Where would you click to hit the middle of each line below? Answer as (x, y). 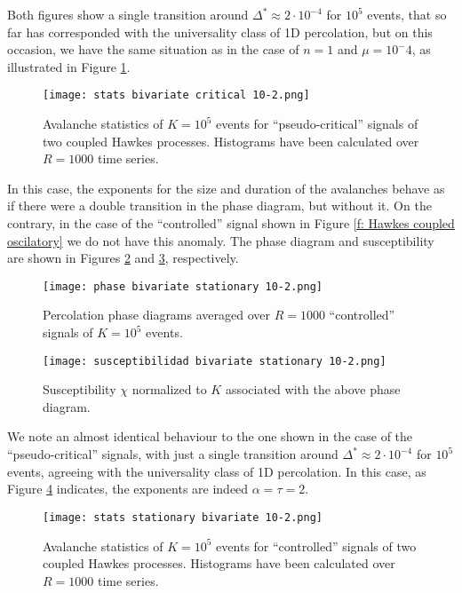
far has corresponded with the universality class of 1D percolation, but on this (220, 32)
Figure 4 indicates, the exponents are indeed (128, 489)
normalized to (169, 389)
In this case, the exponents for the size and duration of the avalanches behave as (226, 188)
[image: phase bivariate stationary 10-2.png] (183, 286)
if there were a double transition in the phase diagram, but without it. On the (219, 206)
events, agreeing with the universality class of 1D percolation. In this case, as (217, 471)
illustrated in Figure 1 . (69, 66)
